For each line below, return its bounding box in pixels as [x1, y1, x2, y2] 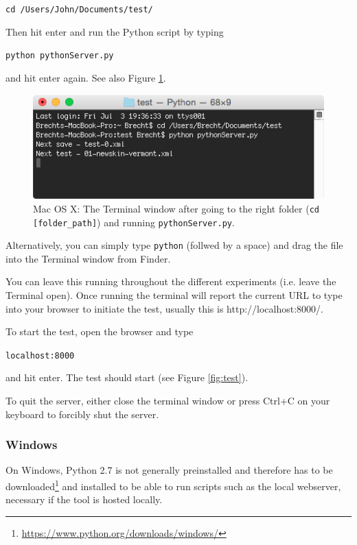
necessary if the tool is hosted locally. [5, 492, 163, 507]
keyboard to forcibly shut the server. [5, 407, 159, 421]
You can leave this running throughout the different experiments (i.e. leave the [5, 274, 336, 289]
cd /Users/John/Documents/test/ [5, 5, 153, 14]
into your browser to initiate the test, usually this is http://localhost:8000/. [5, 301, 323, 315]
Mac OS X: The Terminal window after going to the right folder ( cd [33, 201, 319, 215]
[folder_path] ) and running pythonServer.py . [33, 215, 235, 229]
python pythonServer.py [5, 51, 114, 61]
